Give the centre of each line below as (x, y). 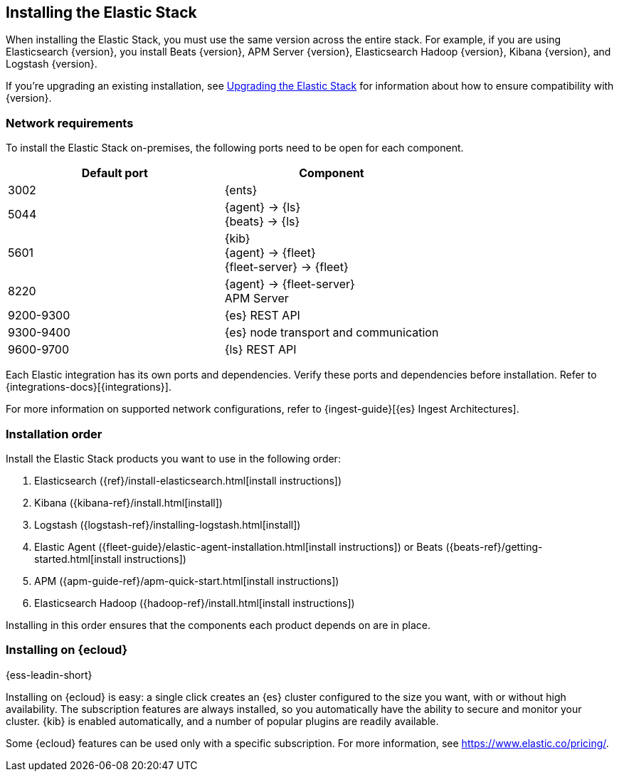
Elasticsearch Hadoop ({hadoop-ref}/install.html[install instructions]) (195, 603)
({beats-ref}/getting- (494, 546)
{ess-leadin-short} (49, 675)
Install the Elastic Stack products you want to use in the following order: (173, 458)
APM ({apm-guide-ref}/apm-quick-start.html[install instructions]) (187, 581)
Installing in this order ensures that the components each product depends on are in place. (218, 625)
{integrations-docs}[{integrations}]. (89, 387)
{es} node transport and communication (332, 333)
